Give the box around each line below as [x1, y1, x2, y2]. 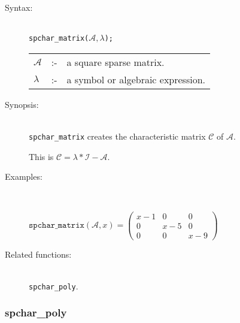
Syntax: [5, 1, 33, 13]
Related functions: [5, 247, 72, 260]
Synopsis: [5, 98, 39, 110]
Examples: [5, 170, 42, 183]
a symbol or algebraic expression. [66, 72, 206, 86]
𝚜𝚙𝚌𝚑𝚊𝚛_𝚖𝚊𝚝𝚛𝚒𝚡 [29, 221, 84, 230]
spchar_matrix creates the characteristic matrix [29, 130, 206, 143]
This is [29, 150, 54, 162]
